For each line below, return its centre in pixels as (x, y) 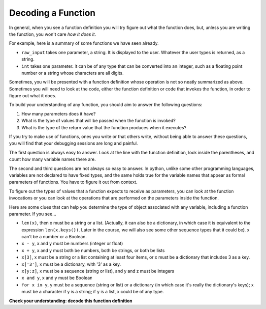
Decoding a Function (52, 13)
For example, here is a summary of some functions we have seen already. (84, 43)
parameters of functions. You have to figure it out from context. (73, 182)
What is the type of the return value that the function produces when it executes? (104, 127)
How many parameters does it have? (59, 113)
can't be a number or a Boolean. (54, 237)
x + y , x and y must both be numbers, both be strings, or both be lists (93, 250)
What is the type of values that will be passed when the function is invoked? (99, 121)
